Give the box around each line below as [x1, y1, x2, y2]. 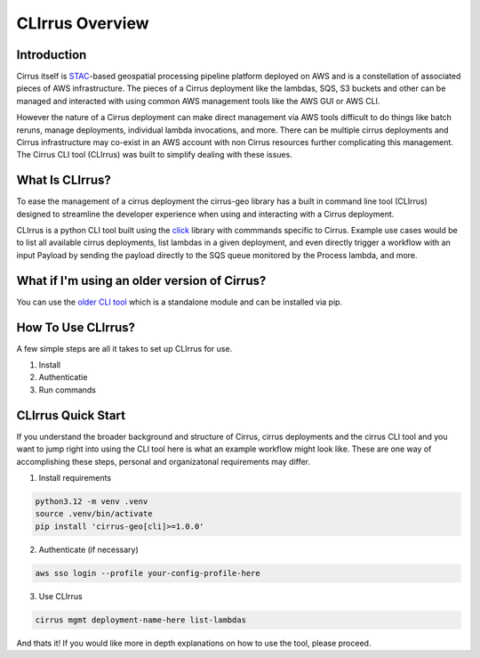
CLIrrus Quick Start [16, 408, 126, 423]
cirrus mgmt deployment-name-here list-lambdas [35, 614, 246, 625]
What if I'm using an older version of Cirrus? [16, 272, 267, 288]
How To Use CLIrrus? [16, 320, 136, 335]
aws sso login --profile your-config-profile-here [35, 568, 261, 578]
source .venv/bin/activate [35, 508, 153, 519]
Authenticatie [38, 372, 88, 383]
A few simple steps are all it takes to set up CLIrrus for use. [16, 343, 233, 353]
